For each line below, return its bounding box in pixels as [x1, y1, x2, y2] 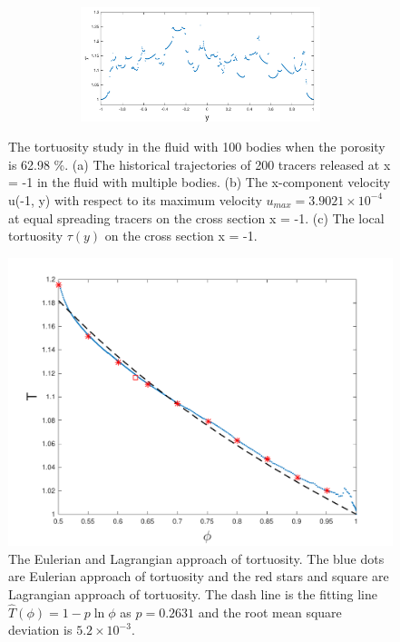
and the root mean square [198, 602, 342, 621]
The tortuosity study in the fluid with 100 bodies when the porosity [8, 137, 385, 156]
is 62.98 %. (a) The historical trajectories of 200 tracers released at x [8, 154, 391, 173]
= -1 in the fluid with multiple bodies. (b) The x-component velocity [8, 173, 391, 192]
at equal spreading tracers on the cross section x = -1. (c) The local [8, 208, 385, 227]
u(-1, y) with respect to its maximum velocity [8, 190, 262, 209]
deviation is [8, 620, 73, 639]
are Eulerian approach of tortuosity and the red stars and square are [8, 567, 389, 586]
